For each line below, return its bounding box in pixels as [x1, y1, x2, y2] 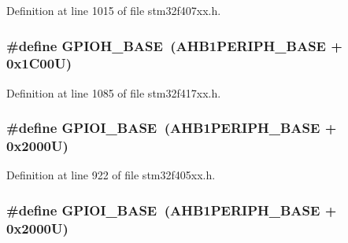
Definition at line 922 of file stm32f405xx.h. [6, 167, 216, 183]
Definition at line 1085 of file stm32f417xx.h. [6, 84, 221, 101]
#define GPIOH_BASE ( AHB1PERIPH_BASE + [6, 35, 342, 55]
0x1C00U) [6, 53, 72, 73]
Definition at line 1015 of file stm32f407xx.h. [6, 2, 221, 18]
